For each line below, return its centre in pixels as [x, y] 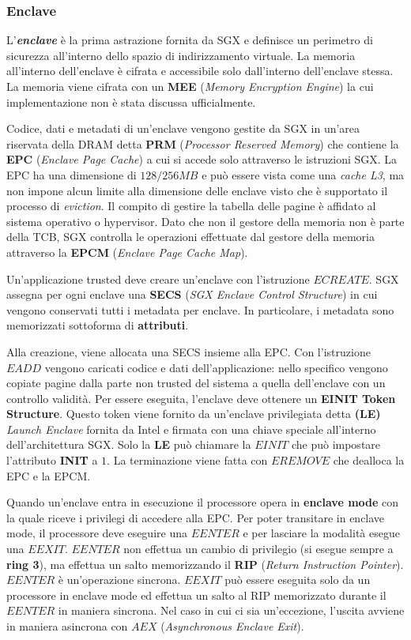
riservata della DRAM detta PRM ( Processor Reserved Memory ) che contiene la [203, 143]
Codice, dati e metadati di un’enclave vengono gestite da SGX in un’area [183, 128]
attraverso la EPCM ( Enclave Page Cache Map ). [127, 252]
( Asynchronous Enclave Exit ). [232, 626]
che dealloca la [369, 460]
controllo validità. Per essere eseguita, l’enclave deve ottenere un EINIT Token [201, 398]
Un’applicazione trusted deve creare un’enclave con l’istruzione [158, 279]
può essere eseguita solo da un [298, 580]
